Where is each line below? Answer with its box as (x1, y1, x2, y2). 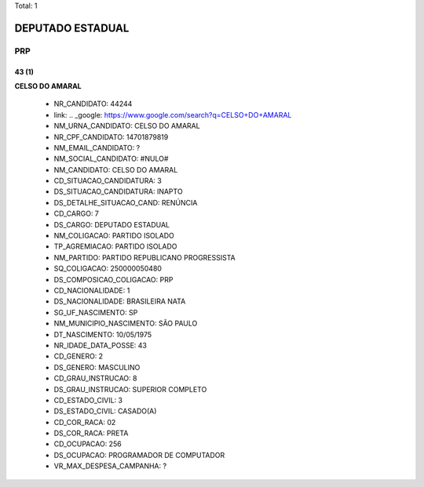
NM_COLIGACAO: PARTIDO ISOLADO (53, 231, 174, 241)
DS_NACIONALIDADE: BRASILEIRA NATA (53, 296, 186, 306)
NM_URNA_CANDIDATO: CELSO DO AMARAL (53, 122, 200, 131)
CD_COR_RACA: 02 (53, 417, 116, 427)
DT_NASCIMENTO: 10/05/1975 (53, 329, 152, 339)
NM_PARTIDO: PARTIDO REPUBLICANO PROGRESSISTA (53, 253, 236, 262)
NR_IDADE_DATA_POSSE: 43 (53, 340, 147, 350)
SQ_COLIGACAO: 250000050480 (53, 263, 163, 274)
